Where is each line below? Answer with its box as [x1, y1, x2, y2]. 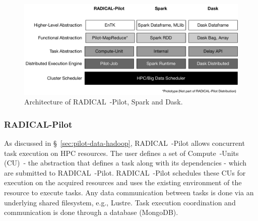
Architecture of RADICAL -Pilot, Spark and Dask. [24, 96, 183, 107]
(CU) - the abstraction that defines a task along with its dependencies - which [4, 157, 247, 168]
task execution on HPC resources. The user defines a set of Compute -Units [4, 147, 239, 158]
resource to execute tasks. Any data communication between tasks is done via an [4, 187, 254, 198]
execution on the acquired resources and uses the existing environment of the [4, 177, 242, 188]
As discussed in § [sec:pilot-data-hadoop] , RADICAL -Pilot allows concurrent [4, 138, 245, 148]
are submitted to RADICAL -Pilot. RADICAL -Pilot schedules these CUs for [4, 167, 246, 178]
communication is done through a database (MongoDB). [4, 207, 178, 217]
